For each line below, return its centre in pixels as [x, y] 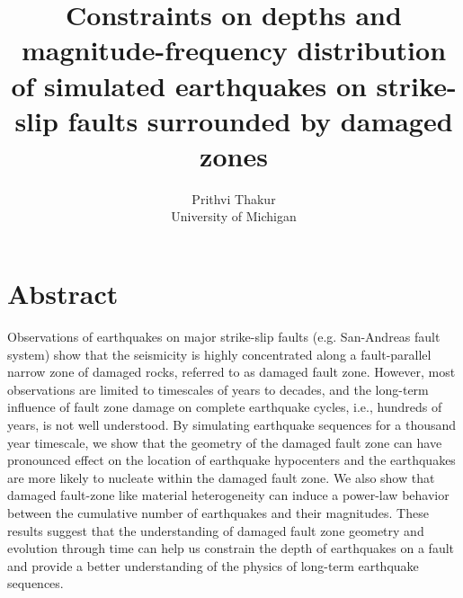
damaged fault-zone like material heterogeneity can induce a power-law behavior [228, 495]
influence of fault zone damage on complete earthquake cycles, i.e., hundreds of [225, 407]
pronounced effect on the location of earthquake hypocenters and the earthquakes [231, 460]
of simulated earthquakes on [189, 85]
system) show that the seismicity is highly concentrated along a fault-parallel [219, 354]
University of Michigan [234, 216]
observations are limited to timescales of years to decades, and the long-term [218, 389]
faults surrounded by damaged [260, 120]
